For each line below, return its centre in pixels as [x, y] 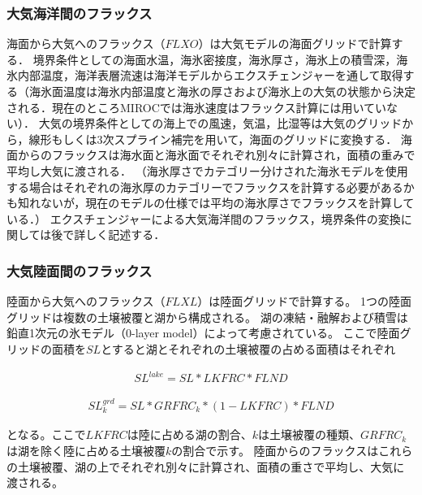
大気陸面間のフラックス [80, 270]
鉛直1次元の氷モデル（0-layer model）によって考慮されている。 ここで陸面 [203, 333]
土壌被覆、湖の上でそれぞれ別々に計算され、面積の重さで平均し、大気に [211, 466]
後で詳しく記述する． [108, 234]
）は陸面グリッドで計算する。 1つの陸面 [304, 301]
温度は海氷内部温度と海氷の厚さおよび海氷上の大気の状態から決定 [239, 91]
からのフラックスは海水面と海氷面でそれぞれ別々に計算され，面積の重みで [216, 155]
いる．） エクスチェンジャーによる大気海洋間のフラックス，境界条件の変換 [204, 218]
